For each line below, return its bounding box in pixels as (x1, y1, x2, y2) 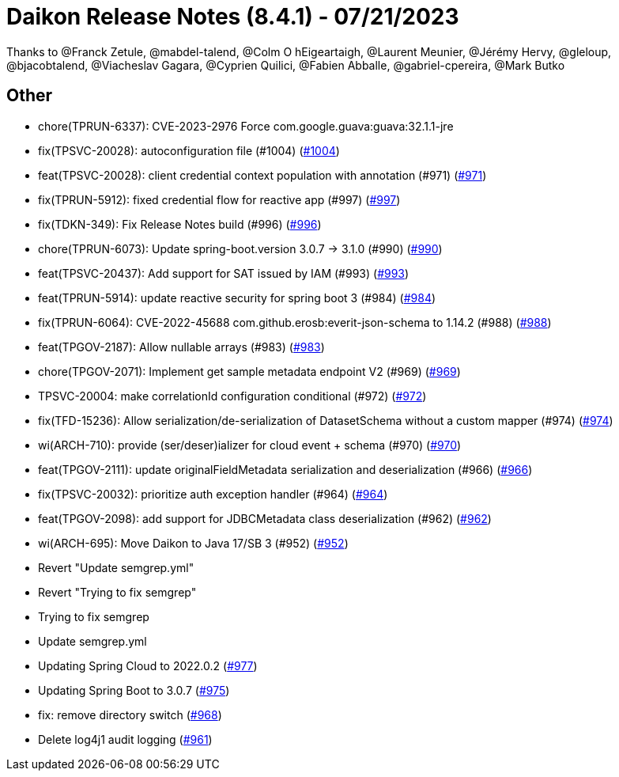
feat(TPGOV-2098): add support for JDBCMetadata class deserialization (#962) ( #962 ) (38, 511, 492, 525)
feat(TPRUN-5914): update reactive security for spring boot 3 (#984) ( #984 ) (38, 290, 436, 305)
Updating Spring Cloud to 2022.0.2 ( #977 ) (38, 658, 258, 673)
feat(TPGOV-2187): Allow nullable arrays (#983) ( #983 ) (38, 339, 325, 354)
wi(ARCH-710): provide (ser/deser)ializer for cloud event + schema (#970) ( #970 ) (38, 438, 462, 452)
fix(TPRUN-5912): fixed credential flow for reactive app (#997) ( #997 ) (38, 192, 401, 207)
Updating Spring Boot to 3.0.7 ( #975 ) (38, 683, 230, 697)
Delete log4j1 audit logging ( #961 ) (38, 732, 213, 746)
